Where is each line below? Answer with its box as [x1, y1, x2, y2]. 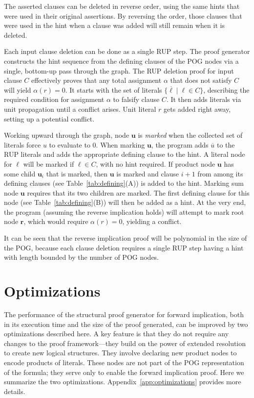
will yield [4, 84, 31, 95]
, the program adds [151, 139, 209, 149]
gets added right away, [164, 103, 231, 114]
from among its [197, 168, 243, 178]
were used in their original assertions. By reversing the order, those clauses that [4, 10, 242, 21]
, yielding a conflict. [122, 216, 182, 226]
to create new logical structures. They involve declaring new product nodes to [4, 348, 237, 358]
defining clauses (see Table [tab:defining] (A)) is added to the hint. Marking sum [4, 178, 244, 188]
